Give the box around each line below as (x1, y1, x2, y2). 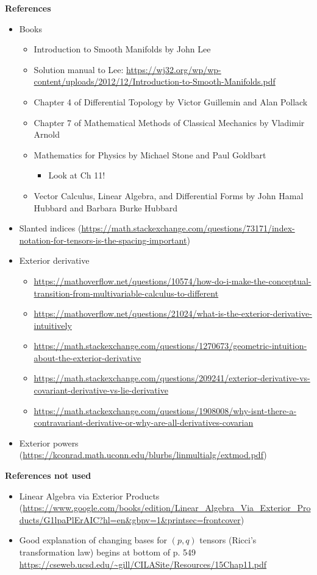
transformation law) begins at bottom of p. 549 (19, 546, 196, 558)
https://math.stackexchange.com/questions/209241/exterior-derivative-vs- (34, 372, 310, 384)
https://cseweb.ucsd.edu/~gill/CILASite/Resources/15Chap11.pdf (19, 557, 267, 570)
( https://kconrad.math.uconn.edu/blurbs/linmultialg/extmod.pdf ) (19, 448, 267, 461)
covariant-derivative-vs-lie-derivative (34, 384, 168, 397)
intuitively (34, 319, 72, 331)
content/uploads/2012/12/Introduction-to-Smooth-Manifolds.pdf (34, 75, 276, 88)
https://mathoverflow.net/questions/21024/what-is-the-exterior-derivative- (34, 307, 312, 320)
